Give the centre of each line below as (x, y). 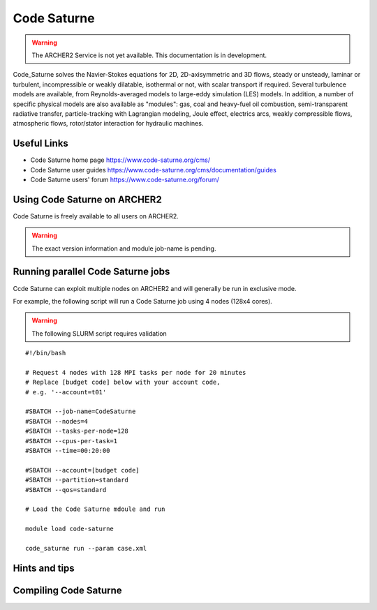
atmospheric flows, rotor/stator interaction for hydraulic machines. (108, 124)
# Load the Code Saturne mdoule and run (95, 509)
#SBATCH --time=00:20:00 (68, 451)
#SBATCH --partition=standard (77, 480)
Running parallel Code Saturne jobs (91, 272)
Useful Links (41, 143)
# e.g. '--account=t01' (66, 392)
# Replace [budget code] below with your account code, (123, 382)
